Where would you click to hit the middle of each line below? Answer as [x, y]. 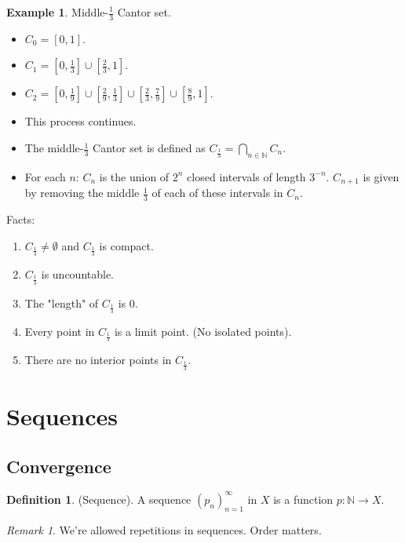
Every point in [60, 331]
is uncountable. [78, 274]
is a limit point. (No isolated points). [203, 331]
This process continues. [80, 121]
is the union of [134, 176]
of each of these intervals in [217, 193]
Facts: [21, 219]
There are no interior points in [98, 360]
